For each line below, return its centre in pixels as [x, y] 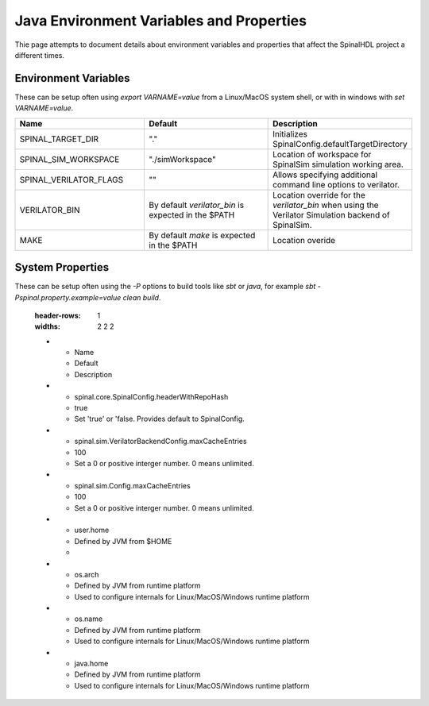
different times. [40, 55]
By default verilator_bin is [196, 205]
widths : [48, 326]
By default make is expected [202, 235]
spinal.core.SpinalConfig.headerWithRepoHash [151, 396]
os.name [89, 619]
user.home [92, 530]
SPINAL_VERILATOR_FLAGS [71, 179]
